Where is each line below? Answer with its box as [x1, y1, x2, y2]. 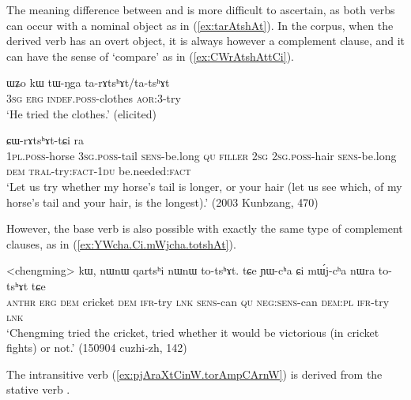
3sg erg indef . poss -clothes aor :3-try [6, 89, 181, 106]
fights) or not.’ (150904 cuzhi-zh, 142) [6, 339, 187, 356]
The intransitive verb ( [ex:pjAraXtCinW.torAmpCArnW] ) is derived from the [6, 365, 383, 382]
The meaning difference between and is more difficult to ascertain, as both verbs [6, 2, 395, 17]
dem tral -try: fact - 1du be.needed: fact [6, 163, 191, 179]
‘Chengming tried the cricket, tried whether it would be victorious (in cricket [6, 323, 379, 340]
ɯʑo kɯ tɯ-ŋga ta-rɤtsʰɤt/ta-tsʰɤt [6, 74, 170, 91]
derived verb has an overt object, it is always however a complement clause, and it [6, 32, 405, 49]
